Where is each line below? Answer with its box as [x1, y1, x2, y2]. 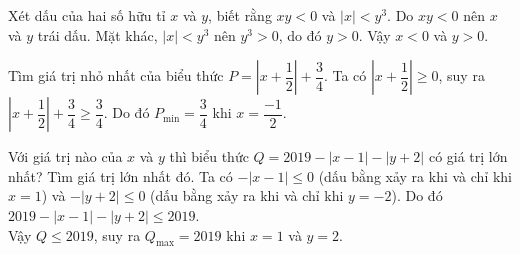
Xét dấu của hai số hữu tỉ [8, 5, 166, 25]
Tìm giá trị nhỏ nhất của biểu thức [8, 65, 224, 86]
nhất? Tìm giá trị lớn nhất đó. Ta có [8, 165, 233, 186]
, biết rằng [208, 5, 272, 25]
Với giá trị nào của [8, 146, 123, 167]
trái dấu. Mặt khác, [37, 24, 158, 45]
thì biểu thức [169, 146, 249, 167]
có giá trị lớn [428, 146, 508, 167]
